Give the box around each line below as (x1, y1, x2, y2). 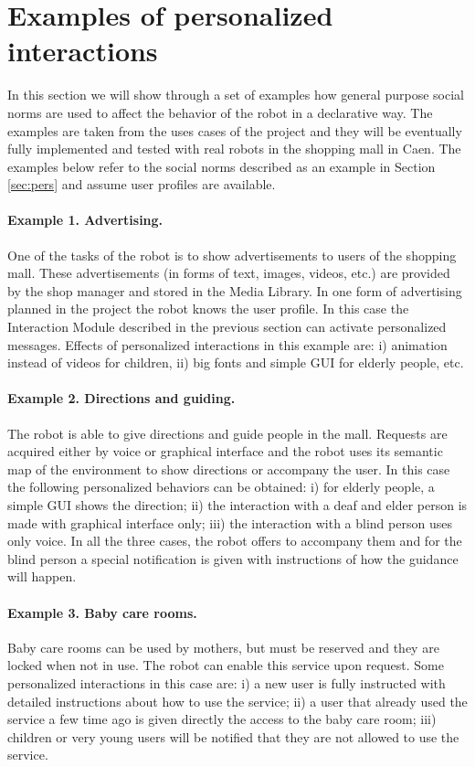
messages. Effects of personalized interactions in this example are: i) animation (7, 335, 448, 354)
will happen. (7, 567, 77, 586)
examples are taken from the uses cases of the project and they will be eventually (7, 121, 462, 140)
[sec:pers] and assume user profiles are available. (7, 175, 276, 194)
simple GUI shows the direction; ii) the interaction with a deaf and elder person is (7, 495, 468, 514)
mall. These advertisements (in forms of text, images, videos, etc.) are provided (7, 263, 450, 282)
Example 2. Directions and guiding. (7, 389, 236, 408)
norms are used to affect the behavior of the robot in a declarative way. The (7, 102, 433, 122)
